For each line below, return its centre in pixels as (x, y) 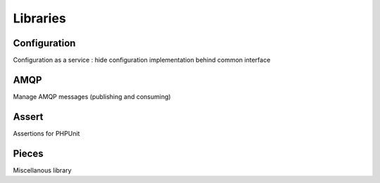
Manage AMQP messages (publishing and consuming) (92, 96)
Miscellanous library (42, 170)
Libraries (39, 18)
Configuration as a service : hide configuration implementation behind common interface (142, 60)
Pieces (28, 153)
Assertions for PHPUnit (46, 133)
